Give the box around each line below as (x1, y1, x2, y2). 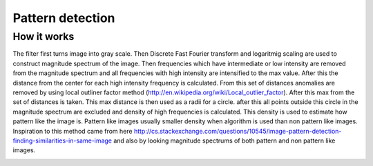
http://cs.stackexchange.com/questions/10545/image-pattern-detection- (133, 127, 342, 135)
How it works (12, 30, 75, 43)
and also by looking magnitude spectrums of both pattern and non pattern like (113, 136, 336, 145)
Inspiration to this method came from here (12, 127, 133, 135)
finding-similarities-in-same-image (12, 136, 113, 145)
